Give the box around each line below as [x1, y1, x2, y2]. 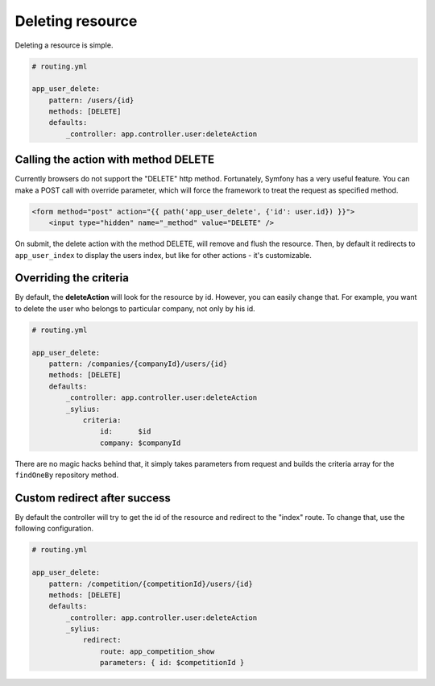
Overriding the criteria [14, 271, 129, 285]
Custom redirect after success [14, 491, 171, 505]
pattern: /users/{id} [48, 95, 135, 105]
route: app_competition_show [99, 647, 215, 656]
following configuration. [14, 524, 94, 534]
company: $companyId [99, 438, 181, 447]
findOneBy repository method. [14, 470, 119, 480]
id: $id [99, 427, 151, 436]
